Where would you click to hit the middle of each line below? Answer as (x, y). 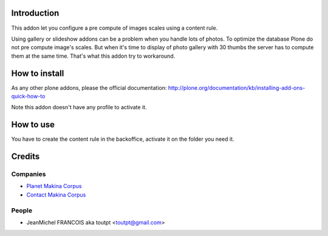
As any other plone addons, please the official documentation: (89, 87)
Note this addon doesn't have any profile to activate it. (79, 107)
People (22, 211)
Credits (26, 157)
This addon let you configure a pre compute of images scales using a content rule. (114, 28)
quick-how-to (28, 96)
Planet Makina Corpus (54, 186)
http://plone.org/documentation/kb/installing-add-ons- (237, 87)
